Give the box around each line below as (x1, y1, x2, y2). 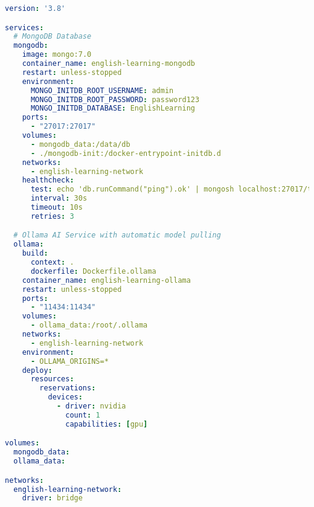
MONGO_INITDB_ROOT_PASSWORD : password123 (30, 95, 200, 104)
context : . (30, 258, 74, 267)
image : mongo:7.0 (22, 50, 92, 59)
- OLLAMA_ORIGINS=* (30, 357, 109, 366)
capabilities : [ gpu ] (65, 419, 148, 428)
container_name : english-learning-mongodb (22, 59, 196, 68)
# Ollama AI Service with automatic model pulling (13, 231, 221, 240)
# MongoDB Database (13, 32, 92, 41)
